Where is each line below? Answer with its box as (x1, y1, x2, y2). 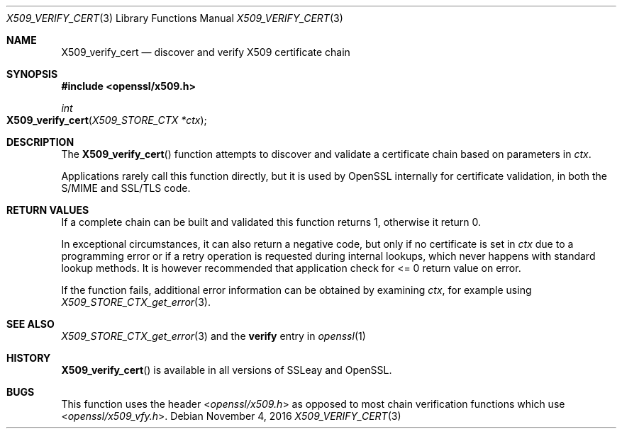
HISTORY (6, 352, 51, 364)
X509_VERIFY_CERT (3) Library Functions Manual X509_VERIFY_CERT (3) (6, 12, 343, 24)
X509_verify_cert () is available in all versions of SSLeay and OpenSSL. (61, 364, 392, 376)
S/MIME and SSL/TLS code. (61, 182, 191, 194)
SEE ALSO (6, 318, 55, 330)
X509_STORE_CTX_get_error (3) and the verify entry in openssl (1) (61, 330, 366, 342)
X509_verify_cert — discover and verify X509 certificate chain (61, 46, 350, 58)
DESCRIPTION (6, 136, 74, 148)
